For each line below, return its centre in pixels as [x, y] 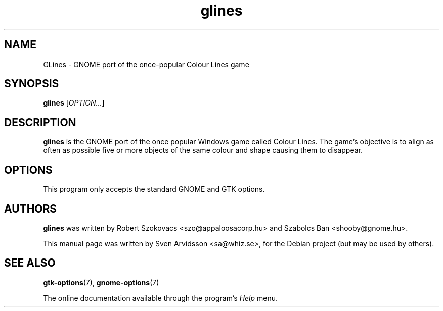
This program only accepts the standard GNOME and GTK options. [154, 189]
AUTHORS [31, 209]
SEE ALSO [30, 263]
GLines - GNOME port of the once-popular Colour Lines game [146, 64]
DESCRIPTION [40, 122]
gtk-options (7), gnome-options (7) [101, 282]
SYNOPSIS [32, 84]
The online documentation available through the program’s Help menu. [161, 298]
